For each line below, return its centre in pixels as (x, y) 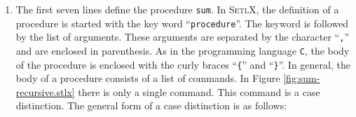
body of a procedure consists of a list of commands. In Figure (148, 78)
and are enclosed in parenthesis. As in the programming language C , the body (183, 50)
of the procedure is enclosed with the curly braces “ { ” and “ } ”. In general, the (183, 64)
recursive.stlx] (45, 91)
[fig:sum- (302, 78)
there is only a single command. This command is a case (199, 91)
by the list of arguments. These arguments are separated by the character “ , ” (182, 37)
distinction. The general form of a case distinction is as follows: (151, 105)
